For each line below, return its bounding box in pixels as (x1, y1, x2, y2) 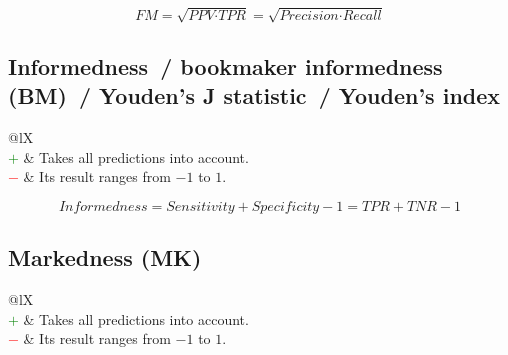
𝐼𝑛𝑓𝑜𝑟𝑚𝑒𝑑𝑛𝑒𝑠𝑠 (58, 199, 148, 214)
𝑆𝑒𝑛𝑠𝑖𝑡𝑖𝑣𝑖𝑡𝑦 (166, 199, 235, 214)
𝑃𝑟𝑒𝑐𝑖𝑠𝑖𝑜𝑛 (279, 9, 339, 24)
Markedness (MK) (8, 242, 202, 273)
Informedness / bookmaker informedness (8, 50, 443, 81)
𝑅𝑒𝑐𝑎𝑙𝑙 (342, 9, 382, 24)
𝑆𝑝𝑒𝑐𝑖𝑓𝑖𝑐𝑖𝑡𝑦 (251, 199, 320, 214)
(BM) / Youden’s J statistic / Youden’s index (8, 80, 501, 111)
